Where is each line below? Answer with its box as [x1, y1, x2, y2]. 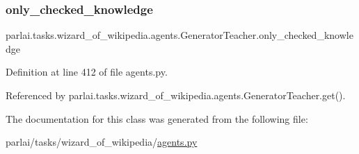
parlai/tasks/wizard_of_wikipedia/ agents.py [6, 135, 198, 149]
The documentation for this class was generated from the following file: [6, 111, 308, 126]
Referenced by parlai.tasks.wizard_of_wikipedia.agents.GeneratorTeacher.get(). [6, 88, 346, 102]
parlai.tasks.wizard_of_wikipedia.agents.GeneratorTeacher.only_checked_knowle [6, 28, 353, 42]
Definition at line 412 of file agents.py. [6, 65, 168, 79]
